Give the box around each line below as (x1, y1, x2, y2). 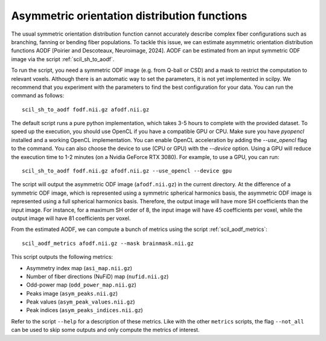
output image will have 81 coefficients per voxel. (11, 215, 131, 222)
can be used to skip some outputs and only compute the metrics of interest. (11, 326, 200, 334)
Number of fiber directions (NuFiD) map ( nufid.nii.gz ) (26, 273, 169, 280)
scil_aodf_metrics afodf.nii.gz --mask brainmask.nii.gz (22, 239, 194, 247)
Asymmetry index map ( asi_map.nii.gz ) (26, 264, 133, 271)
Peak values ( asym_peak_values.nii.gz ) (26, 298, 135, 305)
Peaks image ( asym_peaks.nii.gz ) (26, 290, 118, 297)
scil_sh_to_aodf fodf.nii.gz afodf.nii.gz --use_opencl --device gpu (22, 167, 232, 175)
